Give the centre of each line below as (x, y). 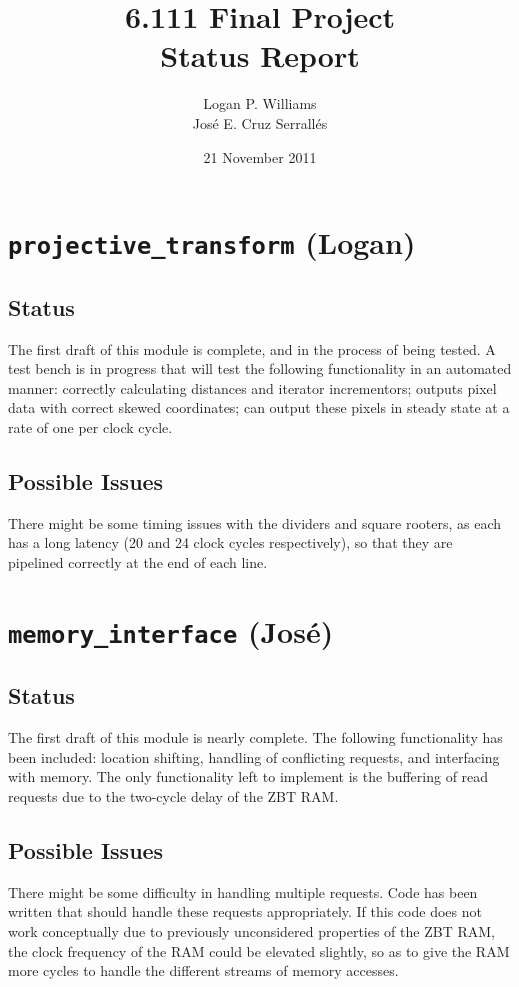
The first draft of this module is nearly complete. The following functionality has (255, 737)
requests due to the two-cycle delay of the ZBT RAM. (173, 796)
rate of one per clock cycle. (90, 426)
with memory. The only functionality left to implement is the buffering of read (248, 776)
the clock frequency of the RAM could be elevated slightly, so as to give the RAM (259, 950)
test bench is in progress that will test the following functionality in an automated (260, 368)
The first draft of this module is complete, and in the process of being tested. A (252, 348)
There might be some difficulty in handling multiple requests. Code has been (243, 891)
